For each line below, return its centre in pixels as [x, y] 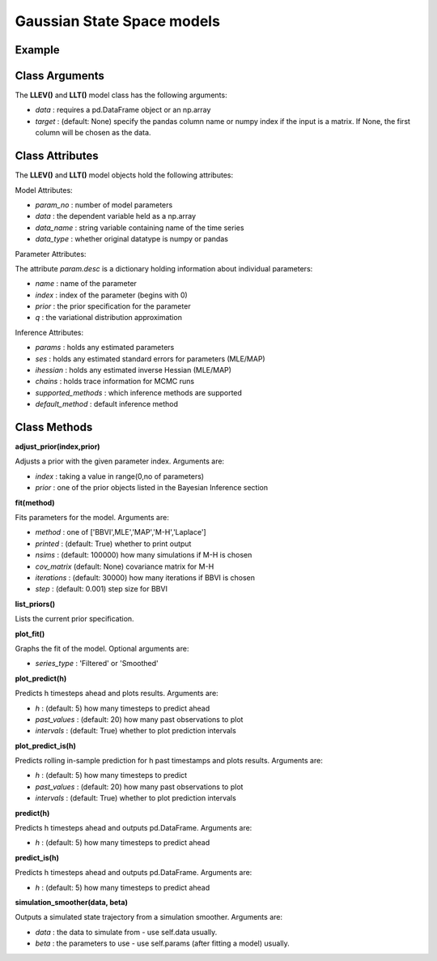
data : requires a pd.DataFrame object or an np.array [123, 110]
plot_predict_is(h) [46, 745]
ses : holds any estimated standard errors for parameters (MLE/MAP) [151, 359]
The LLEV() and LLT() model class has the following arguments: [121, 95]
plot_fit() [30, 634]
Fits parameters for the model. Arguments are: [92, 518]
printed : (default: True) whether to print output [113, 544]
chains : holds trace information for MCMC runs [115, 382]
